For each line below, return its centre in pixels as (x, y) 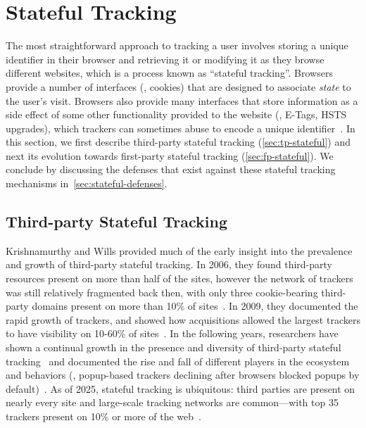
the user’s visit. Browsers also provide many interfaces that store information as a (182, 100)
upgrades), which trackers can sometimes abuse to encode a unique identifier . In (181, 128)
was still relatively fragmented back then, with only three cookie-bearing (162, 292)
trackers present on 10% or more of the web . (103, 416)
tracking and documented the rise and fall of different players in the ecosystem (178, 361)
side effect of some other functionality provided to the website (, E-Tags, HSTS (176, 114)
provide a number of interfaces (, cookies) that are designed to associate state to (178, 86)
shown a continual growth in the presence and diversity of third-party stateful (173, 347)
